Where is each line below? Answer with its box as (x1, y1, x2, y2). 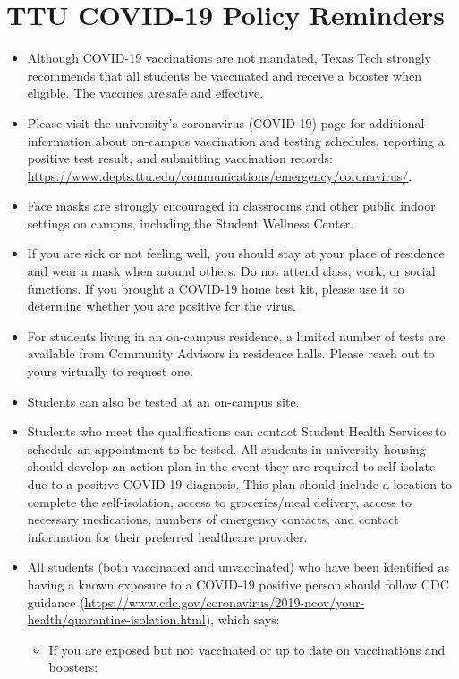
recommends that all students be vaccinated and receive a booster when (27, 65, 422, 84)
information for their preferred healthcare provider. (27, 527, 308, 546)
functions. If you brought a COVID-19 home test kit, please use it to (27, 279, 404, 297)
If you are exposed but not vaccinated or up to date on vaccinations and (48, 640, 446, 658)
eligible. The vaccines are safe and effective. (27, 83, 264, 102)
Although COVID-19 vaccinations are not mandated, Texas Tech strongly (27, 48, 432, 67)
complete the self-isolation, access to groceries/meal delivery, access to (27, 492, 412, 511)
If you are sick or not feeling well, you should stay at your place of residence (27, 244, 445, 262)
